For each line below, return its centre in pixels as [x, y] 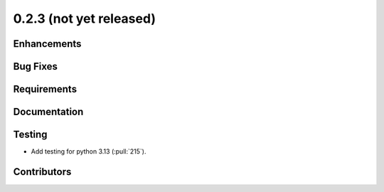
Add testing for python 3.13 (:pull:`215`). [89, 151]
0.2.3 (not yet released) [85, 18]
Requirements [45, 89]
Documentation [48, 112]
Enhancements [47, 44]
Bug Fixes [36, 66]
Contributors [42, 172]
